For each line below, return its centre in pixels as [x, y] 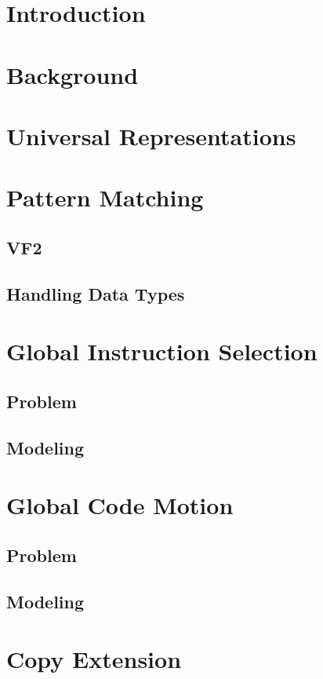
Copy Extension [94, 659]
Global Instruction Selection [162, 351]
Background [73, 74]
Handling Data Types [96, 293]
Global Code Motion [120, 505]
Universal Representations [151, 135]
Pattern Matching [105, 197]
